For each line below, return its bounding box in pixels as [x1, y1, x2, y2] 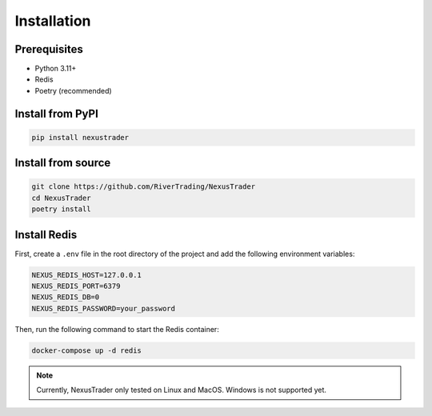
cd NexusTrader [31, 193, 91, 202]
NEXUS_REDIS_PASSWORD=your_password [31, 304, 176, 313]
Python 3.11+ [34, 64, 77, 74]
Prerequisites [14, 42, 83, 56]
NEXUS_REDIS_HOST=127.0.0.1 [31, 270, 142, 279]
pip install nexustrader [31, 133, 130, 142]
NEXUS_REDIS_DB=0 [31, 293, 100, 302]
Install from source [14, 156, 111, 170]
